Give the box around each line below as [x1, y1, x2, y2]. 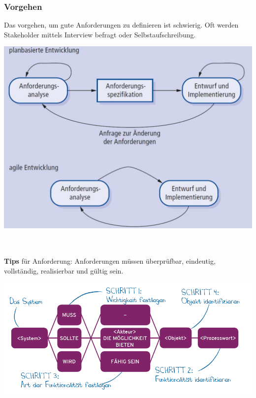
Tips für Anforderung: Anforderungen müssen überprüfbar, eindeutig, [4, 256, 216, 266]
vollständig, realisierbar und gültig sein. [4, 265, 124, 276]
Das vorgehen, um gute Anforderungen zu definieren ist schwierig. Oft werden [4, 20, 239, 30]
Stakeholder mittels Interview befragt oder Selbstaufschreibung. [4, 29, 196, 39]
